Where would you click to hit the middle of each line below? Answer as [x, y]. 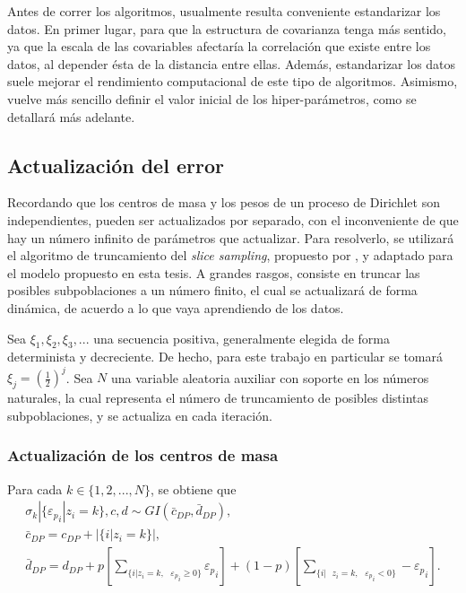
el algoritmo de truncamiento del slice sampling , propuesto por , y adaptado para [230, 255]
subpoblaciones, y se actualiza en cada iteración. [140, 415]
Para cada [35, 488]
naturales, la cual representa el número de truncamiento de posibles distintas [218, 398]
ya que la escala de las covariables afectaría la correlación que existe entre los [219, 46]
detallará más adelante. [71, 116]
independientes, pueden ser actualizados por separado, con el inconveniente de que [233, 219]
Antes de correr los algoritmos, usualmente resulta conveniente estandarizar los [224, 11]
